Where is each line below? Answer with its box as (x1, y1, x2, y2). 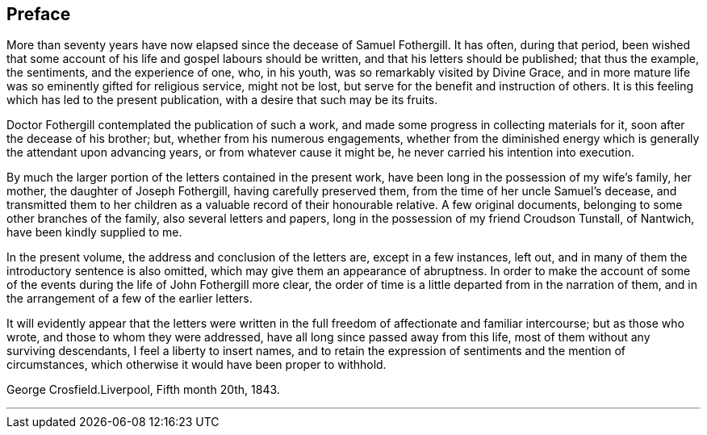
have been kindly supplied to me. (6, 225, 182, 240)
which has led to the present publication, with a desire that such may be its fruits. (6, 93, 438, 107)
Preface (6, 4, 71, 24)
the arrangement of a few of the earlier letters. (6, 291, 253, 306)
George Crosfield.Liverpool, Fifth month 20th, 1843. (6, 383, 280, 397)
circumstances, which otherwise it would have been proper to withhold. (6, 358, 387, 372)
